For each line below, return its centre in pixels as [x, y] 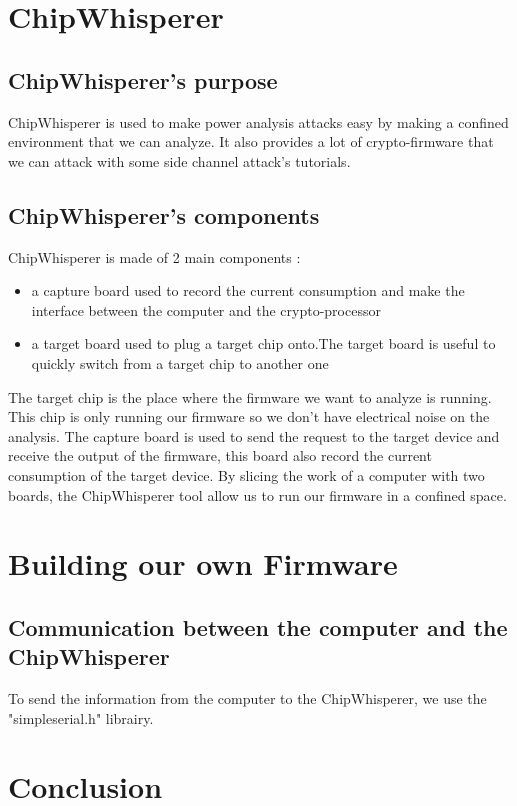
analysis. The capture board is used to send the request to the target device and [254, 435]
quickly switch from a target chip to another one [180, 362]
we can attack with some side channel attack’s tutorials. [179, 160]
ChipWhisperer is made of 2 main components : [154, 256]
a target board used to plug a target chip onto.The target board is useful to [263, 343]
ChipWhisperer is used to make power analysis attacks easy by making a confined [258, 121]
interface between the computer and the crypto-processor [206, 309]
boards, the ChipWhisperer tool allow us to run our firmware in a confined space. [257, 494]
